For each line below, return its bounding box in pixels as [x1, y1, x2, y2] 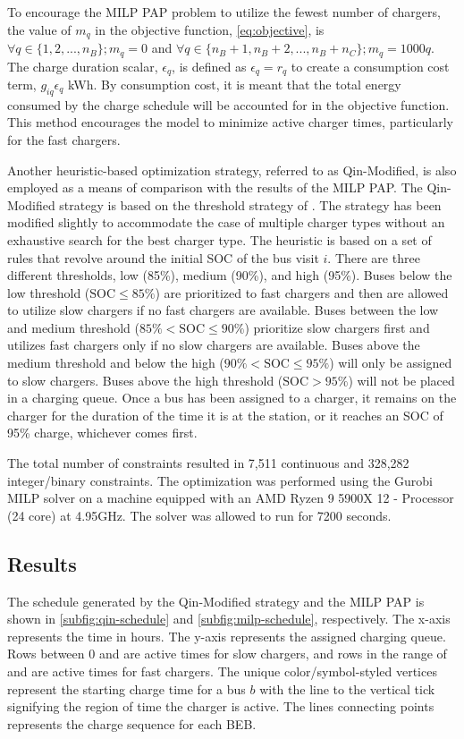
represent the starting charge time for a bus [7, 679, 246, 698]
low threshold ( [7, 283, 90, 302]
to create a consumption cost [291, 56, 450, 75]
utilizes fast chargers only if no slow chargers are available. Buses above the [7, 336, 420, 354]
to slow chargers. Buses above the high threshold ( [7, 370, 283, 389]
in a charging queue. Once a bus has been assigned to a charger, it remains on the [7, 388, 457, 407]
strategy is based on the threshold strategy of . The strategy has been [59, 195, 442, 214]
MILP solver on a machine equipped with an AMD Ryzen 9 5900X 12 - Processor [7, 488, 454, 507]
